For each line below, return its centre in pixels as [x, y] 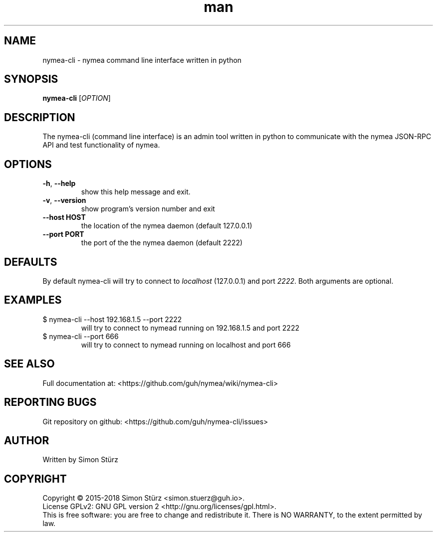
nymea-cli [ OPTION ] [77, 98]
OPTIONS [28, 164]
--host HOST [64, 217]
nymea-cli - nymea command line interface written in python [142, 60]
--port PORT [63, 234]
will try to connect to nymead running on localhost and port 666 [186, 345]
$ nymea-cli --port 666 [81, 336]
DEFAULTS [31, 262]
